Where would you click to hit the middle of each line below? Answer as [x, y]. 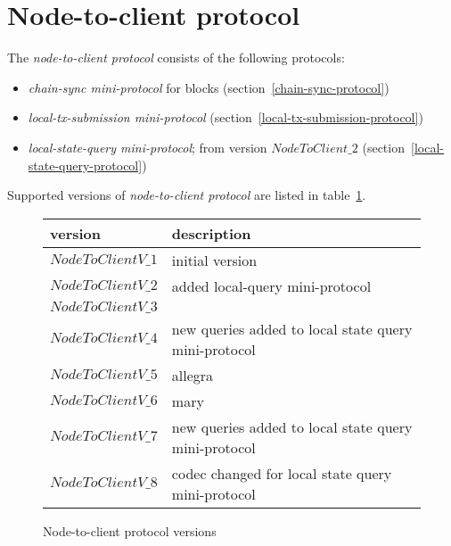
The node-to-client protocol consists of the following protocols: [176, 58]
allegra [193, 375]
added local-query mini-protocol [271, 285]
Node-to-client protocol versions [130, 530]
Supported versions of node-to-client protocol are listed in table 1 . [187, 195]
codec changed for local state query [282, 473]
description [211, 233]
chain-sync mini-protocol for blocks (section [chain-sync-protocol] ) [209, 87]
